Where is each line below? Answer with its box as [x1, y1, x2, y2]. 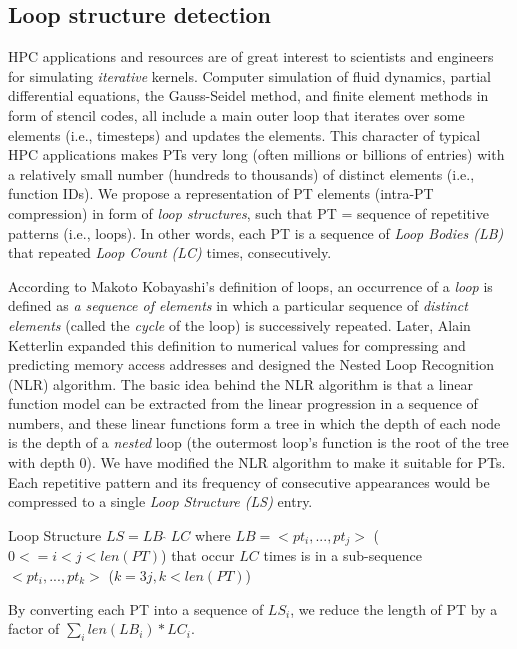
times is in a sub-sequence [263, 545, 423, 566]
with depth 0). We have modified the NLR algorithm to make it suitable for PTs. [8, 452, 506, 473]
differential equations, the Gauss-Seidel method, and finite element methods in [8, 85, 489, 106]
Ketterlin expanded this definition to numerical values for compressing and [8, 334, 466, 355]
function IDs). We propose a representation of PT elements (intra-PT [8, 183, 434, 204]
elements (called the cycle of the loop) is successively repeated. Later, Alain [8, 314, 471, 335]
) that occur [161, 545, 235, 566]
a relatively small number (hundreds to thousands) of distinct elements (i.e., [8, 163, 475, 184]
